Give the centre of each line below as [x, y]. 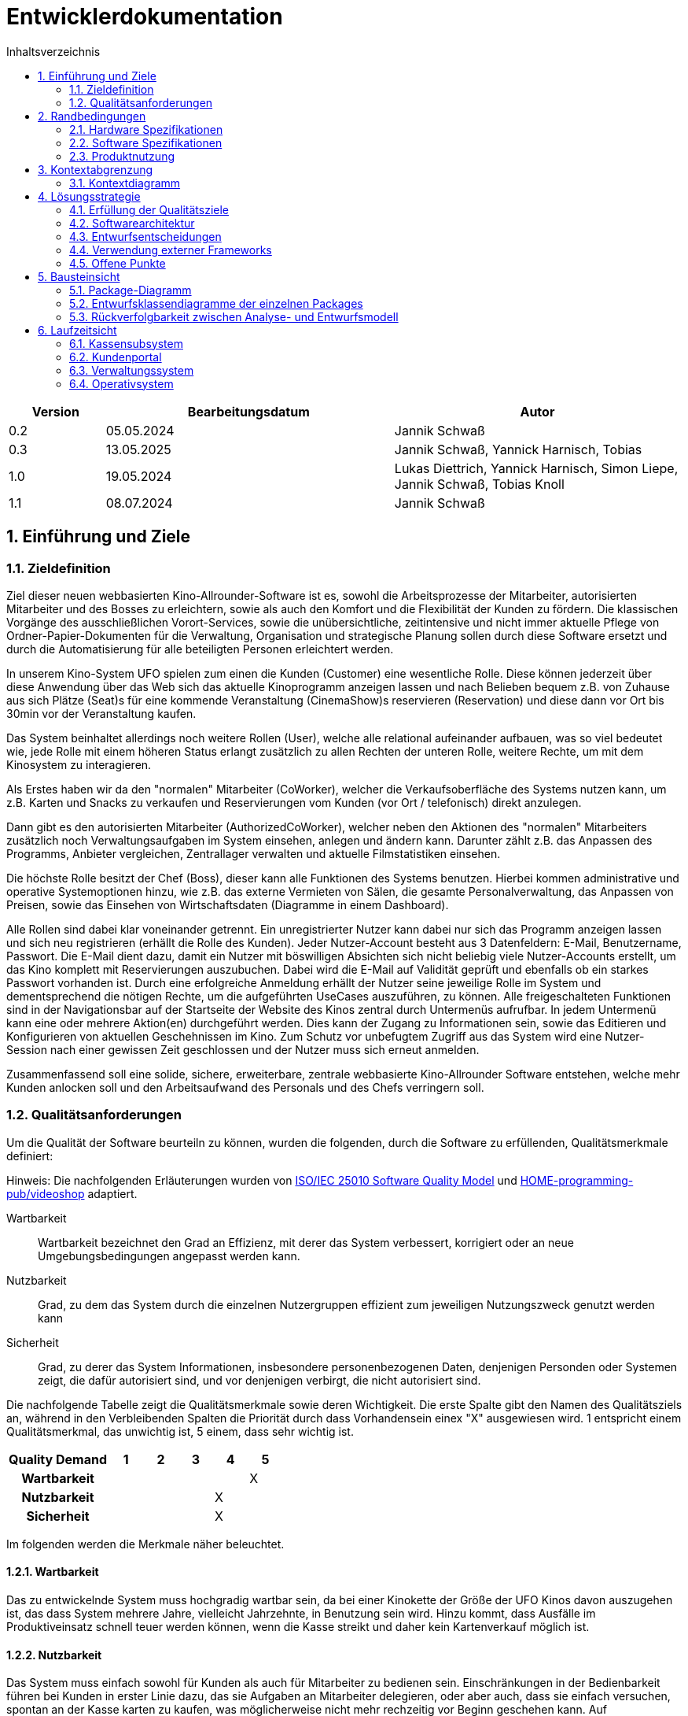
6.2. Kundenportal [116, 357]
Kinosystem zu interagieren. [79, 764]
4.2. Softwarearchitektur [132, 223]
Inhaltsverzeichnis [53, 51]
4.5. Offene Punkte [118, 263]
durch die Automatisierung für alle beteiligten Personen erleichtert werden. [200, 649]
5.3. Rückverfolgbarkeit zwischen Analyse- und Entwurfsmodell [234, 316]
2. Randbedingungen [92, 116]
